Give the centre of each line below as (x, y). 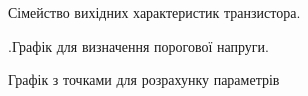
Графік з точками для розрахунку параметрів (144, 79)
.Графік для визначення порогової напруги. (138, 45)
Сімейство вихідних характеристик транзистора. (154, 12)
